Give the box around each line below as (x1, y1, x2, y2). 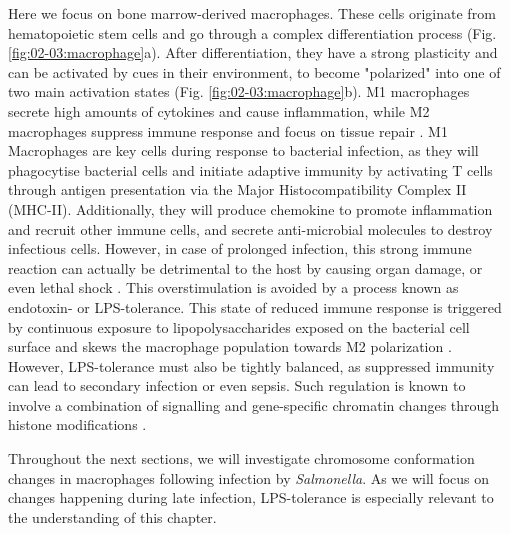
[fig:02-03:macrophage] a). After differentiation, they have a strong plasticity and (8, 42, 498, 63)
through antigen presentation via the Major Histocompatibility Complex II (8, 179, 467, 200)
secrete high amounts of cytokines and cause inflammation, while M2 (8, 100, 430, 121)
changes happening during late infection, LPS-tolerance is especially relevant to (8, 487, 494, 508)
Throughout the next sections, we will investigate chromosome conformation (8, 448, 475, 469)
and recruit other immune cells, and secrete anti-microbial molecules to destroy (8, 218, 493, 239)
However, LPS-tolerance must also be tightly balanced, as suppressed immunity (8, 355, 495, 376)
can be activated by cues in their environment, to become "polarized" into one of (8, 61, 501, 82)
